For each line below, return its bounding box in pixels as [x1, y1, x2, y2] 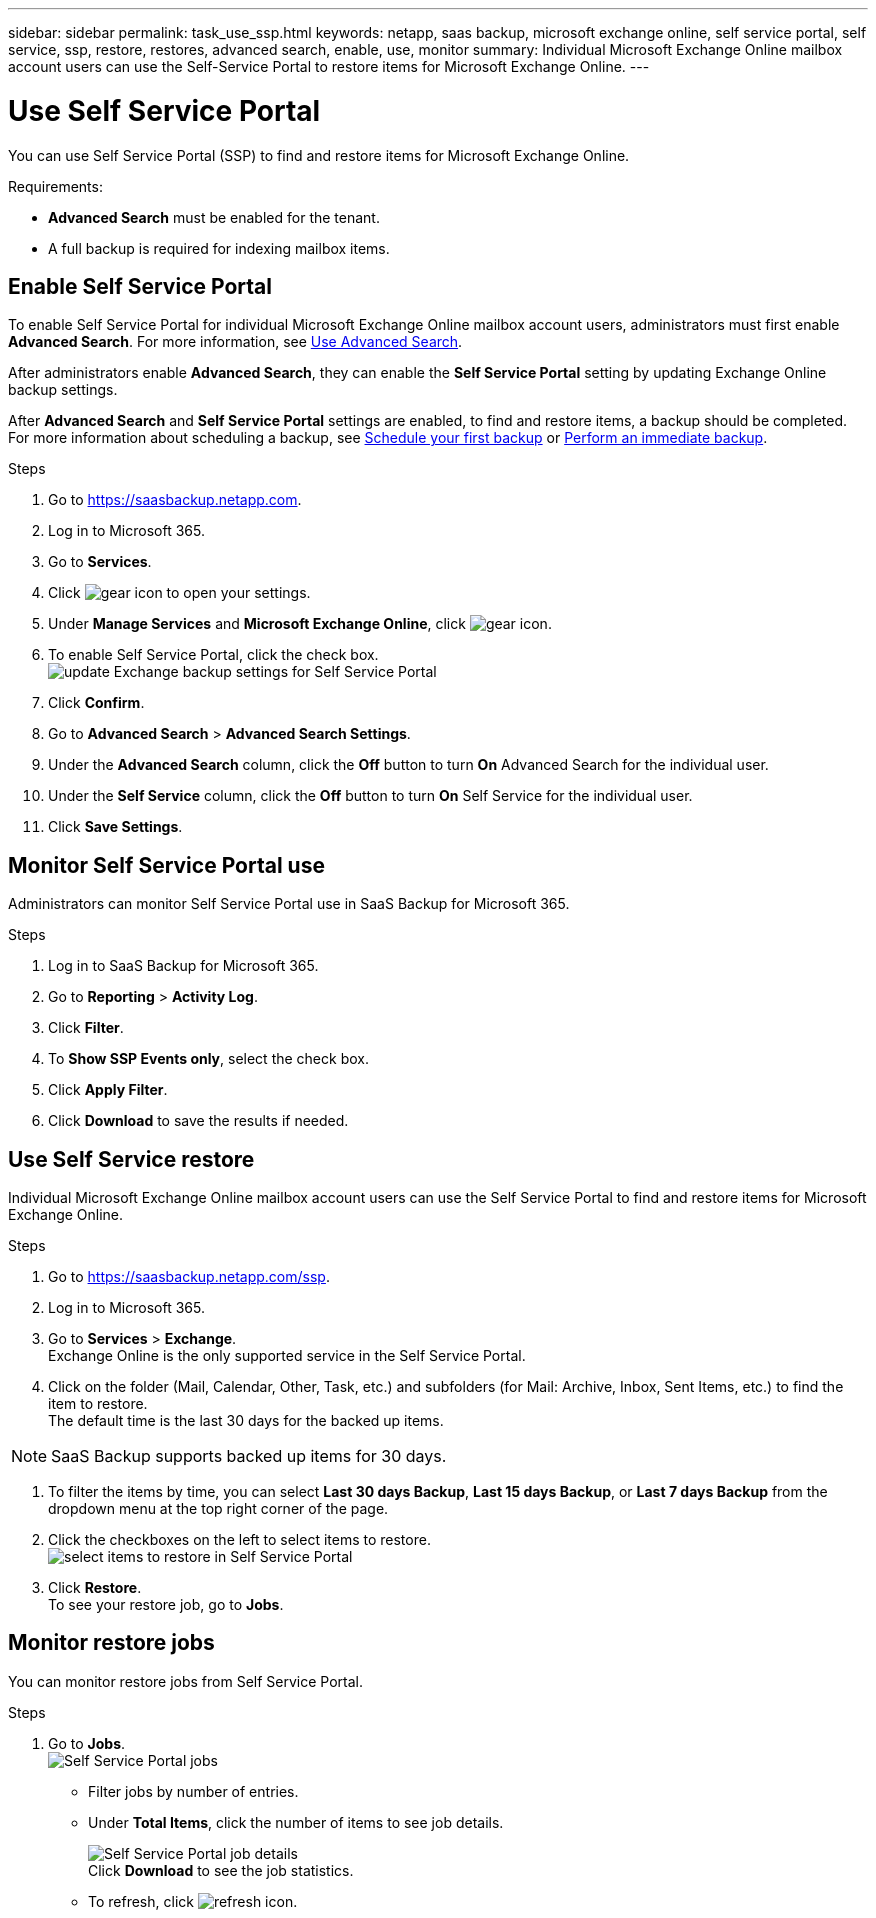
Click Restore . [48, 1579, 142, 1597]
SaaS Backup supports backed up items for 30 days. [51, 1446, 447, 1467]
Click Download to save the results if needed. [48, 1112, 349, 1130]
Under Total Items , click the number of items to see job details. [88, 1813, 504, 1831]
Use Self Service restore [8, 1146, 255, 1172]
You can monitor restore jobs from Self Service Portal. [8, 1672, 364, 1690]
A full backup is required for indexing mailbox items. [48, 239, 390, 257]
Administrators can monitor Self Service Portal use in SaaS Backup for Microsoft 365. [8, 895, 570, 913]
